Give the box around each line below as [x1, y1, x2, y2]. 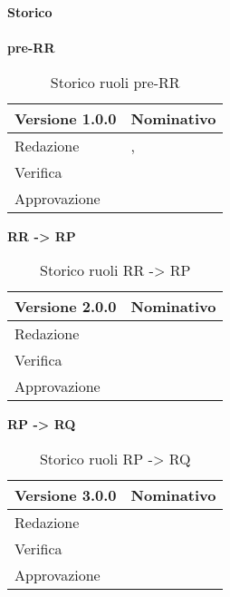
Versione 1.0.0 [14, 107, 117, 129]
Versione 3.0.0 [14, 484, 117, 505]
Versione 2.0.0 [14, 296, 117, 318]
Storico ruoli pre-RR [50, 71, 180, 93]
